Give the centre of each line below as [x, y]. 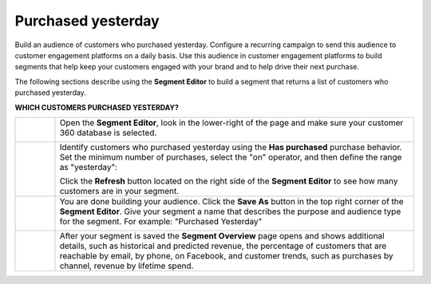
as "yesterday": [89, 167]
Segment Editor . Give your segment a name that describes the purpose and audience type [230, 211]
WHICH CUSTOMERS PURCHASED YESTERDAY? [97, 107]
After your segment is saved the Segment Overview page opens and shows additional [222, 235]
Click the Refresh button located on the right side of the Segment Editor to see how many [229, 181]
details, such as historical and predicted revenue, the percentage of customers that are [223, 246]
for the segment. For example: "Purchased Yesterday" [161, 221]
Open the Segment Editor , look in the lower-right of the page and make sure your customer [231, 122]
